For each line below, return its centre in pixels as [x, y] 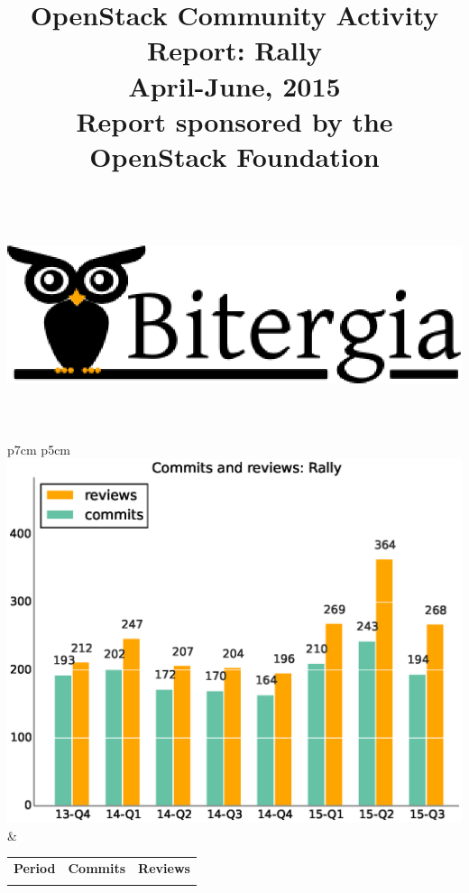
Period [35, 868]
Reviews [164, 868]
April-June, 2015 [234, 85]
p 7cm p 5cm [39, 449]
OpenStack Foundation [234, 156]
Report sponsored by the [234, 120]
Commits [97, 868]
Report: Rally [234, 50]
